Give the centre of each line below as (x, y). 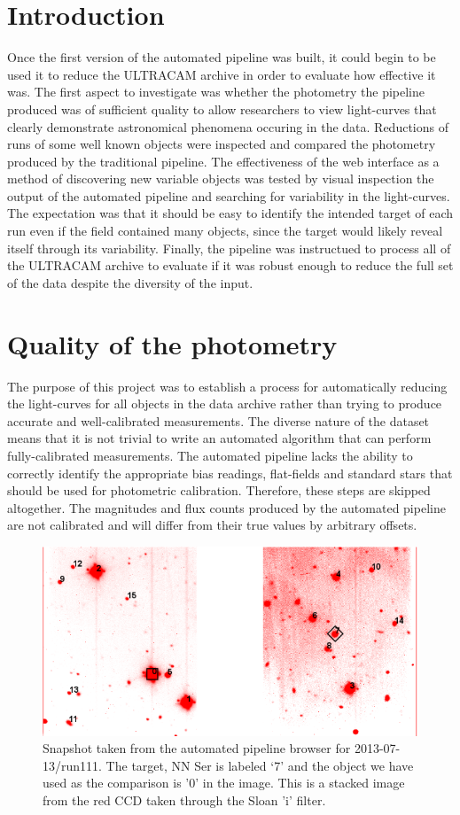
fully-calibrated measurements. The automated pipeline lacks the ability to (210, 455)
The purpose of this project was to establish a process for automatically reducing (227, 386)
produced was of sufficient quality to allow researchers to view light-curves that (222, 109)
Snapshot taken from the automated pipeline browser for (197, 748)
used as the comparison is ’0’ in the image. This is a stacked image (224, 783)
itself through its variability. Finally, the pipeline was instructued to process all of (229, 248)
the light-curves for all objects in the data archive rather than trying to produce (225, 404)
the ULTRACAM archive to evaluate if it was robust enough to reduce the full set (230, 265)
